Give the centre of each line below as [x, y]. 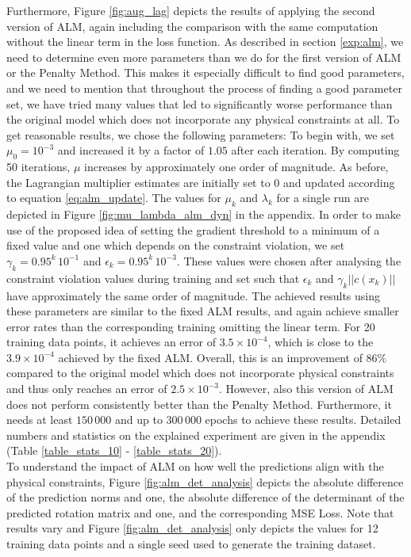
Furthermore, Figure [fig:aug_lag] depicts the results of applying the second [191, 10]
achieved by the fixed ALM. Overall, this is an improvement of [210, 357]
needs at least [40, 420]
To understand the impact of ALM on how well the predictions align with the [195, 466]
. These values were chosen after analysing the [289, 260]
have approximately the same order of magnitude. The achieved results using [194, 295]
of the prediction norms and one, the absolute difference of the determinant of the [205, 497]
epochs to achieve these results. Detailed [303, 420]
